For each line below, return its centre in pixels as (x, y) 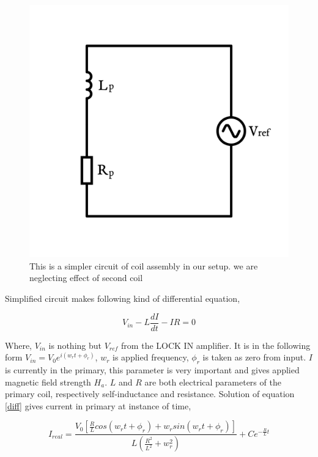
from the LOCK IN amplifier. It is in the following (216, 345)
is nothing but (75, 345)
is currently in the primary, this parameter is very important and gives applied (152, 370)
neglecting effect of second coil (86, 278)
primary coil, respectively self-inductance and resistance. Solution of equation (150, 394)
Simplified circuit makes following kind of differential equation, (123, 298)
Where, (18, 345)
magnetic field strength (48, 382)
